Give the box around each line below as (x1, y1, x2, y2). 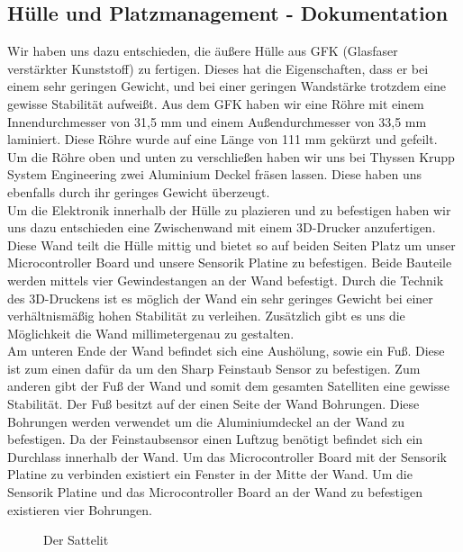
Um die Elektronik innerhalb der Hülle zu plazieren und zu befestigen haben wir (7, 200, 451, 219)
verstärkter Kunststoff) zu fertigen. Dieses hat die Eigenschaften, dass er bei (7, 59, 429, 77)
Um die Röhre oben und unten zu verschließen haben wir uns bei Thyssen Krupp (7, 147, 455, 166)
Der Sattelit (43, 530, 109, 549)
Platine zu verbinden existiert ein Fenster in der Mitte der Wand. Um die (7, 465, 413, 484)
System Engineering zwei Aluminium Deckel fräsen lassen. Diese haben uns (7, 165, 422, 184)
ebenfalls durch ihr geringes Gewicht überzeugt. (7, 182, 270, 201)
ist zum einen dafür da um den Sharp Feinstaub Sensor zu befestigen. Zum (7, 358, 421, 377)
